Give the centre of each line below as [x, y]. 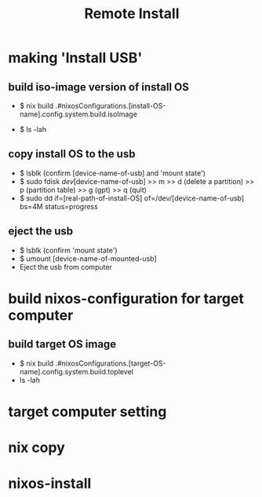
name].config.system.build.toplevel [76, 371]
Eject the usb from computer [65, 267]
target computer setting [87, 412]
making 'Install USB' [75, 58]
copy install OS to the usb [72, 154]
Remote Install [132, 14]
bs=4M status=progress [58, 206]
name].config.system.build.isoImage [78, 114]
